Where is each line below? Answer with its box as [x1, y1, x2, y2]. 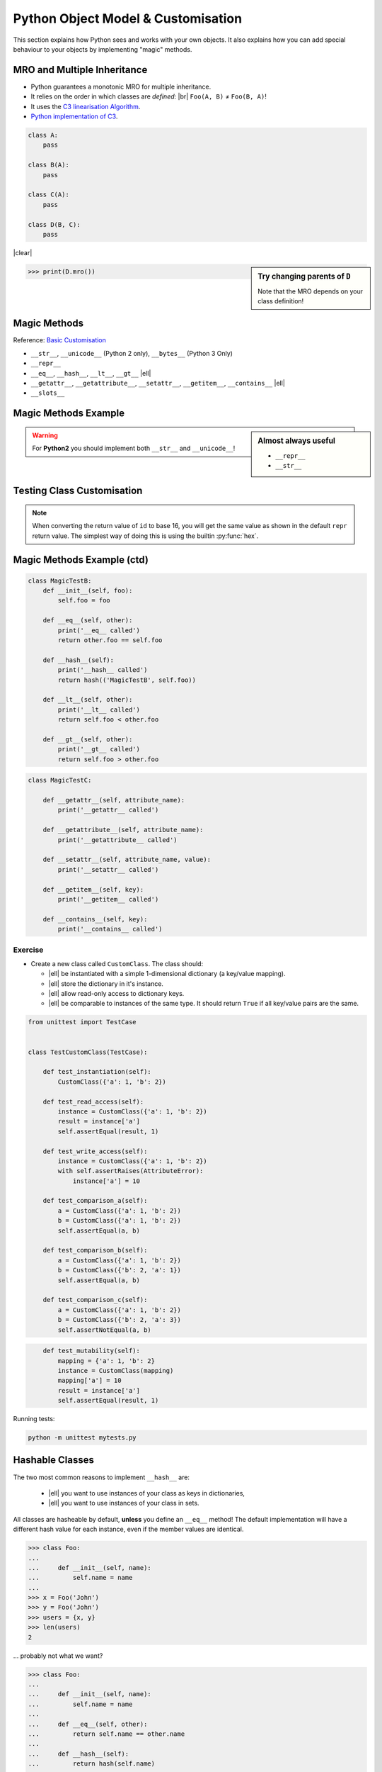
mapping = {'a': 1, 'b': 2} [57, 1357, 156, 1364]
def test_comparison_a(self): [42, 1196, 148, 1205]
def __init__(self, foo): [42, 587, 133, 595]
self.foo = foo [57, 596, 111, 605]
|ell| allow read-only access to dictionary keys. [48, 989, 185, 998]
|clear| [13, 248, 33, 257]
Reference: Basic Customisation [13, 336, 106, 344]
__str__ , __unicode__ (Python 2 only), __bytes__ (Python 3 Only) [30, 349, 233, 357]
